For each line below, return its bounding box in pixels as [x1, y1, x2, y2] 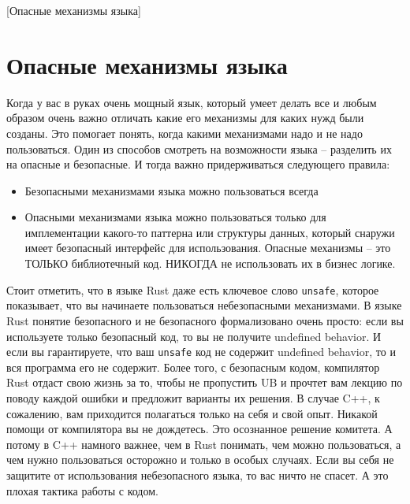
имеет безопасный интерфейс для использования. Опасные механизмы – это [24, 239, 391, 256]
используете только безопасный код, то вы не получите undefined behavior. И [6, 328, 382, 344]
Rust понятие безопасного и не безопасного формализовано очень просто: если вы [6, 312, 404, 328]
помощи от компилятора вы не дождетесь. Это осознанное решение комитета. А [6, 421, 393, 437]
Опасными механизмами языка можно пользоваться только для [24, 209, 326, 225]
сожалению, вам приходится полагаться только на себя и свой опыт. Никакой [6, 405, 378, 421]
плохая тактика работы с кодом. [6, 482, 158, 498]
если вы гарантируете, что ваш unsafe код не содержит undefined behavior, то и [6, 343, 396, 360]
